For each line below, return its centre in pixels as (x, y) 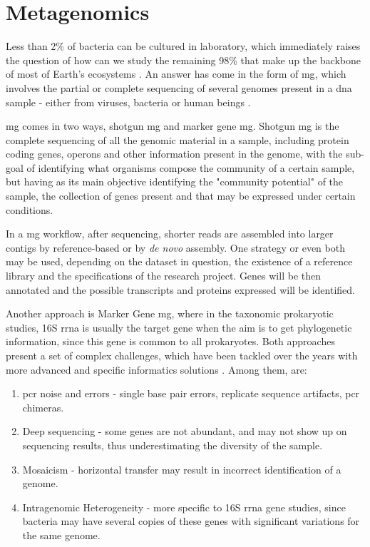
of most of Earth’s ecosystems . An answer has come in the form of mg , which (176, 74)
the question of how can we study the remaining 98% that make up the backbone (183, 60)
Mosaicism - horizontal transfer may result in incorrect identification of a (182, 469)
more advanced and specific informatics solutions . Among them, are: (156, 369)
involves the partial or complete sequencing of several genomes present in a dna (179, 87)
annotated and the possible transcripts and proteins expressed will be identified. (180, 289)
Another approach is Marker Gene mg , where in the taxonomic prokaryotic (170, 313)
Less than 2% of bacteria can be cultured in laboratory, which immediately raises (183, 46)
